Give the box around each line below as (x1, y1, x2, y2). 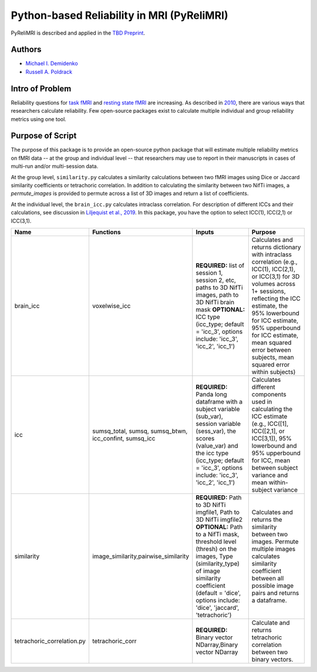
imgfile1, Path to (195, 508, 240, 516)
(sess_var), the (195, 426, 237, 435)
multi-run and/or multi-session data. (11, 163, 99, 170)
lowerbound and (251, 441, 297, 449)
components (251, 390, 287, 398)
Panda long (195, 390, 227, 398)
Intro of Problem (11, 83, 72, 93)
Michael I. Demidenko (25, 60, 79, 67)
